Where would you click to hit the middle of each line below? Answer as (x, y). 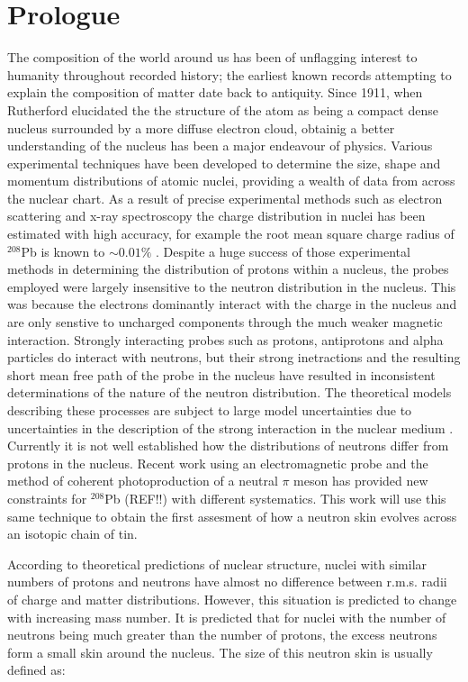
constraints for (47, 498)
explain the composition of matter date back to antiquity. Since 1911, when (215, 92)
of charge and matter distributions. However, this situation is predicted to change (232, 599)
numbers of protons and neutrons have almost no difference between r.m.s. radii (227, 582)
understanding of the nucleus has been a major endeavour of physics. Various (220, 145)
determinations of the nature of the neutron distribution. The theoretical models (229, 392)
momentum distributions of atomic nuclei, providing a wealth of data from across (231, 181)
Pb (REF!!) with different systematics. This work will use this (275, 498)
